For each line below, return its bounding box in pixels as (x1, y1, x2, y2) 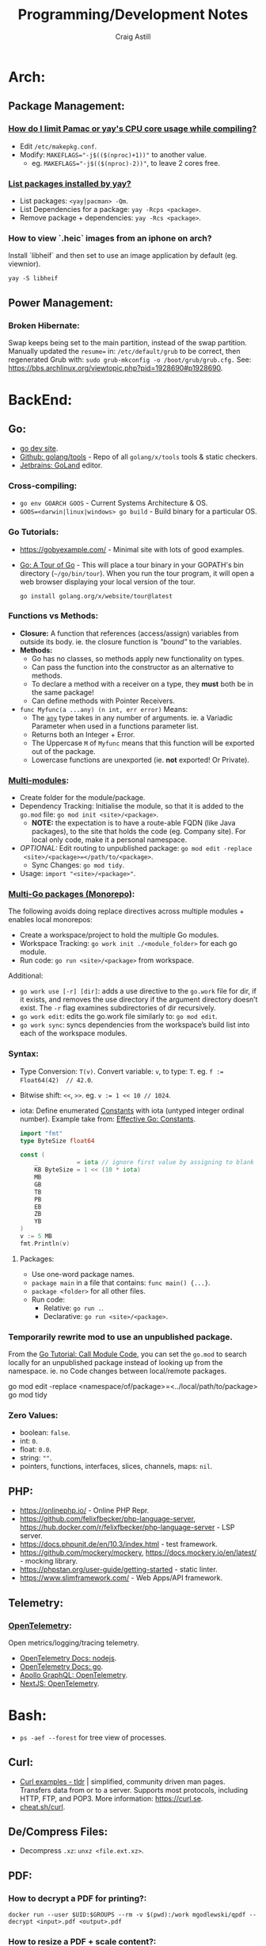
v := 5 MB (19, 1233, 53, 1240)
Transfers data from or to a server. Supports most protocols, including (19, 1785, 249, 1794)
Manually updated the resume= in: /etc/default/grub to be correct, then (8, 346, 241, 356)
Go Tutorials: (8, 526, 59, 537)
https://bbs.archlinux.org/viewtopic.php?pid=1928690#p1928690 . (8, 363, 223, 372)
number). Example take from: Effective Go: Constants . (19, 1113, 196, 1124)
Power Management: (8, 296, 113, 310)
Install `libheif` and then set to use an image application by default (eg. (8, 251, 237, 260)
